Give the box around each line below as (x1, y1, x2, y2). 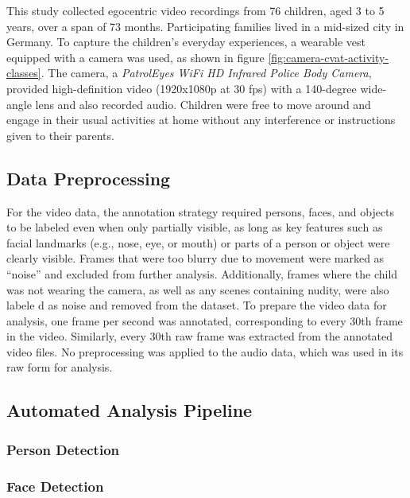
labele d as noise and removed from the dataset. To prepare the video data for (6, 297, 387, 313)
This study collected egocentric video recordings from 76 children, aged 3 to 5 (6, 2, 385, 18)
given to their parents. (6, 126, 114, 143)
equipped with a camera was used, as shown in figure (6, 49, 265, 65)
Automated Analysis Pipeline (6, 398, 253, 422)
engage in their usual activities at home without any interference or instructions (6, 111, 396, 128)
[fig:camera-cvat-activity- (268, 49, 389, 65)
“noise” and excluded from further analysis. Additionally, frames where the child (6, 265, 398, 282)
